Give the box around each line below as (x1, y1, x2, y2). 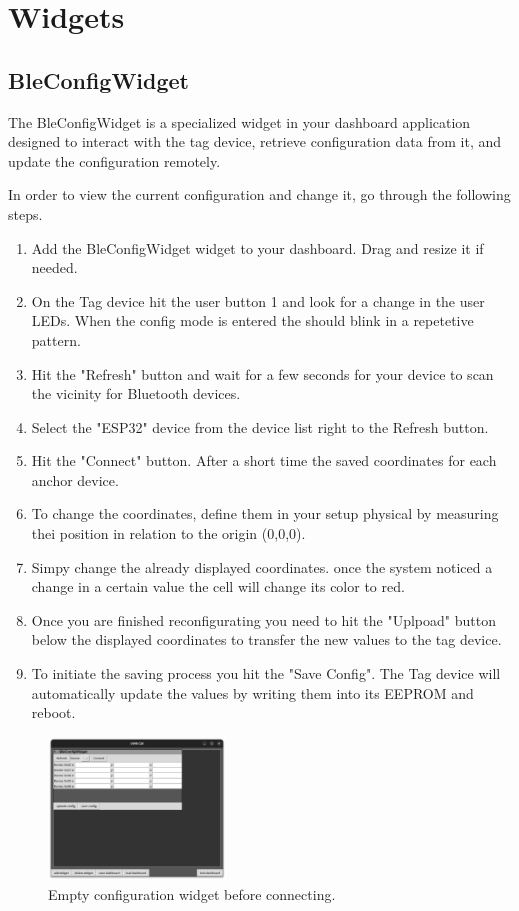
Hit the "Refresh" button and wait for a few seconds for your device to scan (31, 363, 494, 384)
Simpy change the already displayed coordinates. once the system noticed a (31, 556, 493, 577)
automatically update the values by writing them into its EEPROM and (31, 682, 474, 703)
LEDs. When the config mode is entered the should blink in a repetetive (31, 310, 474, 331)
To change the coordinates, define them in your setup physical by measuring (31, 503, 499, 524)
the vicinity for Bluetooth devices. (31, 383, 241, 404)
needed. (31, 257, 78, 278)
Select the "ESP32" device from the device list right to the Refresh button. (31, 416, 489, 437)
